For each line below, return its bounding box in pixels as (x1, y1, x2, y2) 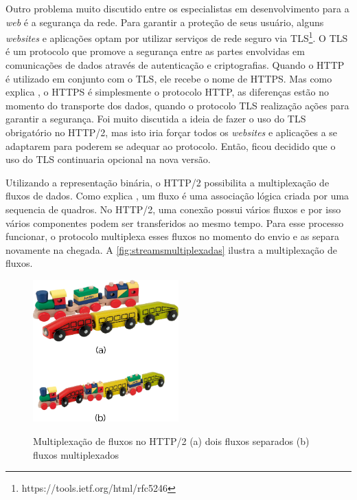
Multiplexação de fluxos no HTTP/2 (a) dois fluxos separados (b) (33, 434, 310, 448)
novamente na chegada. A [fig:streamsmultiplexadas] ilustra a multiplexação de (5, 242, 337, 257)
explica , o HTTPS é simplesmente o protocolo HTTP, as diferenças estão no (5, 85, 329, 99)
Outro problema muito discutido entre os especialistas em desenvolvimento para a (5, 1, 349, 15)
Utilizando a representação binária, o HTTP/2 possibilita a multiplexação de (5, 175, 330, 189)
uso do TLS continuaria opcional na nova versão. (5, 152, 211, 166)
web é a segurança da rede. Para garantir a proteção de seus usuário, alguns (5, 14, 324, 29)
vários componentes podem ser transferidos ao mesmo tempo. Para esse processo (5, 215, 344, 230)
